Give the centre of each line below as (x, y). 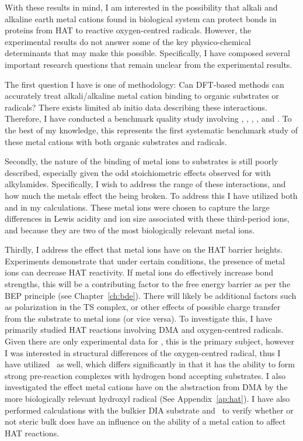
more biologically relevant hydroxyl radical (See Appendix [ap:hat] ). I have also (147, 398)
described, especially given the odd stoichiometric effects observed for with (138, 172)
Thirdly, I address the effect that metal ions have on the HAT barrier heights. (144, 249)
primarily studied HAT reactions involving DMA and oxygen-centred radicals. (144, 330)
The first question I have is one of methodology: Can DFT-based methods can (144, 84)
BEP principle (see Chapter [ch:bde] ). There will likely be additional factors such (151, 295)
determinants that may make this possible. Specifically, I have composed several (147, 53)
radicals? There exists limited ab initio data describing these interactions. (136, 107)
